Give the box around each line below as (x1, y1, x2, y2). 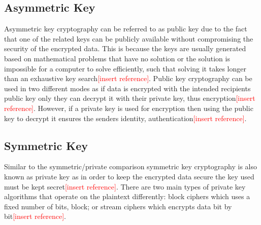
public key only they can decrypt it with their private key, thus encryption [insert (4, 93, 255, 103)
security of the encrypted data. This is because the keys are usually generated (4, 43, 246, 54)
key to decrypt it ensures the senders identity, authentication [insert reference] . (4, 113, 247, 123)
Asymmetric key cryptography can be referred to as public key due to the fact (4, 23, 247, 34)
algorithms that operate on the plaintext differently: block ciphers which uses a (4, 191, 250, 202)
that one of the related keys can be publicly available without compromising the (4, 33, 253, 44)
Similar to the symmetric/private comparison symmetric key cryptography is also (4, 161, 257, 172)
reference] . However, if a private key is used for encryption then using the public (4, 102, 253, 113)
